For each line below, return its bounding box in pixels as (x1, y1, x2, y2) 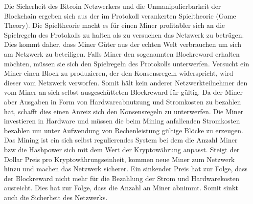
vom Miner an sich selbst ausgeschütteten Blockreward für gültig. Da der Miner (4, 87, 243, 97)
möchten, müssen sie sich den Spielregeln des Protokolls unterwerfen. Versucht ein (4, 58, 250, 68)
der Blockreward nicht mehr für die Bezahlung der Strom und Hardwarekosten (4, 173, 240, 183)
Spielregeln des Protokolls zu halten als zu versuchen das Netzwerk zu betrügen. (4, 29, 244, 40)
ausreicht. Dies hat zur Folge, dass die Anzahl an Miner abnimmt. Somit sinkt (4, 183, 238, 193)
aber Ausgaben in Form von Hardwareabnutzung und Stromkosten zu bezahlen (4, 96, 241, 106)
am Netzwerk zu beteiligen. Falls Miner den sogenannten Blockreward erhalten (4, 48, 240, 59)
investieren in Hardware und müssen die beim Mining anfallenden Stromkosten (4, 116, 240, 126)
